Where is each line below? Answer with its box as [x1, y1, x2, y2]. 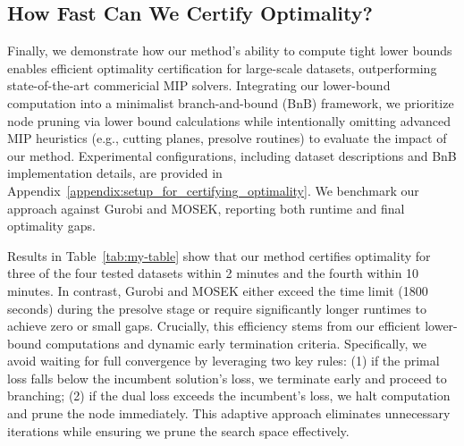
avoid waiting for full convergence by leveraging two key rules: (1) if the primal [7, 351, 440, 370]
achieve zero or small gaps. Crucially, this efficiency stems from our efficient [7, 316, 421, 335]
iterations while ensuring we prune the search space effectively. [7, 421, 350, 440]
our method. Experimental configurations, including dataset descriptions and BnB [7, 146, 457, 164]
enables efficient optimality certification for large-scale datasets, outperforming [7, 58, 437, 77]
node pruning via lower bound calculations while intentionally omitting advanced [7, 111, 451, 130]
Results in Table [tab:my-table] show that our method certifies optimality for [7, 246, 431, 265]
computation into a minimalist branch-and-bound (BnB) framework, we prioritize [7, 93, 454, 112]
